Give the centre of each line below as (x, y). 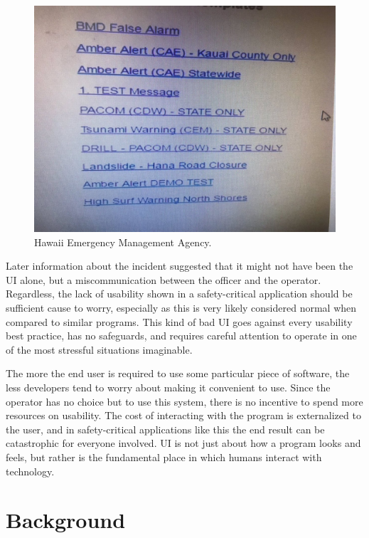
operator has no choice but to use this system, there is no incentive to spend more (184, 401)
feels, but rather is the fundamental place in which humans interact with (164, 457)
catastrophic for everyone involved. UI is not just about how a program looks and (183, 443)
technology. (30, 471)
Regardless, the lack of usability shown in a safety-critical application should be (179, 294)
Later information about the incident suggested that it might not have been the (180, 266)
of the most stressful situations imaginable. (99, 349)
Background (66, 520)
